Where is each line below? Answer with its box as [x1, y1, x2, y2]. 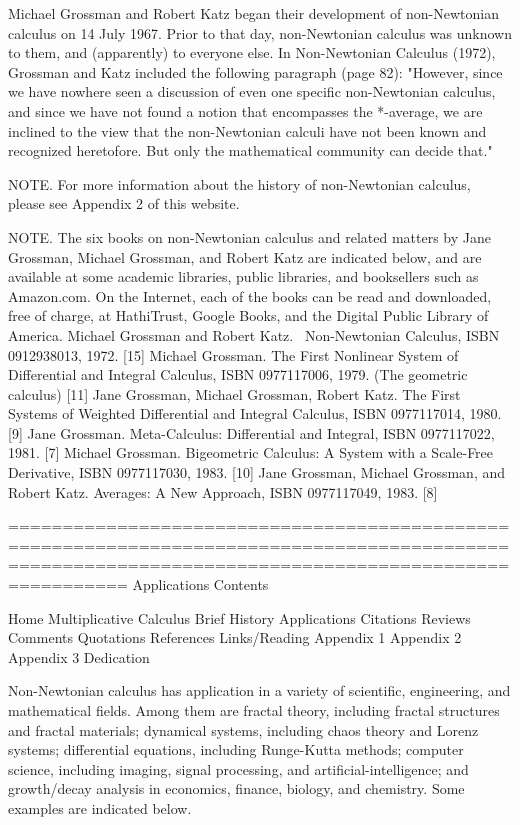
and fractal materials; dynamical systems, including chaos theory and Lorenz [8, 719, 479, 740]
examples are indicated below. [8, 797, 192, 818]
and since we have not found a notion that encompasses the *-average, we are [8, 100, 483, 121]
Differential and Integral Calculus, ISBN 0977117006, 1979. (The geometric [8, 364, 468, 385]
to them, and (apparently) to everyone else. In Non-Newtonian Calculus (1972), [8, 42, 496, 63]
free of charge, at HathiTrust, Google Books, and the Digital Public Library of [8, 305, 489, 326]
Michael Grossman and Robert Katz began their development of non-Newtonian [8, 3, 499, 23]
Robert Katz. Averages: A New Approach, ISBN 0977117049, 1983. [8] [8, 481, 438, 502]
